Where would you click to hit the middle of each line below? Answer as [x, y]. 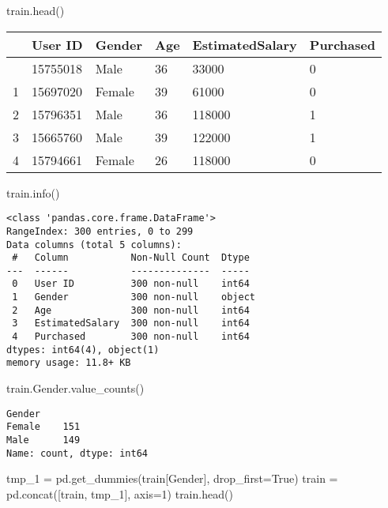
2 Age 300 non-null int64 [131, 310]
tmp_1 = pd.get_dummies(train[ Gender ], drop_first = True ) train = [172, 478]
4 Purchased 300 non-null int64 [131, 337]
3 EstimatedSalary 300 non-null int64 [131, 324]
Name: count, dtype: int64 [77, 453]
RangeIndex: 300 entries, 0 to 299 [100, 231]
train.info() [33, 192]
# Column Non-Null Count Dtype [131, 258]
